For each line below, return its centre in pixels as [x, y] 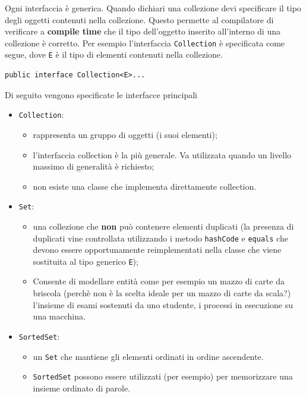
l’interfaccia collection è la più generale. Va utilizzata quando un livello [162, 154]
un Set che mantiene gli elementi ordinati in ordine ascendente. [148, 356]
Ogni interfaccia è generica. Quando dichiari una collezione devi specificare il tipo [153, 8]
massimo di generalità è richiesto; [94, 166]
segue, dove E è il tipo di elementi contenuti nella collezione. [114, 54]
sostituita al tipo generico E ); [86, 261]
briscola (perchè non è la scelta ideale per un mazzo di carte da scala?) [162, 293]
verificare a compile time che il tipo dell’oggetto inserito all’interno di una [143, 31]
